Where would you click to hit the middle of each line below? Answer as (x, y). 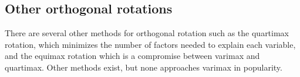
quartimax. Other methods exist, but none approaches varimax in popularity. (144, 67)
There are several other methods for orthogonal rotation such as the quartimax (147, 33)
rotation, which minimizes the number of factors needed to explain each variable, (150, 44)
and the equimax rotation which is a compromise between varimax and (132, 56)
